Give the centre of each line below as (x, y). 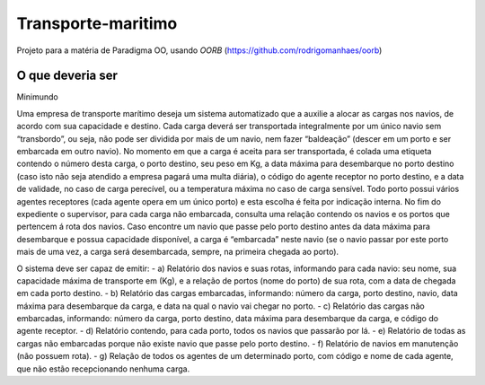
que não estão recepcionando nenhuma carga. (103, 369)
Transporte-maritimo (97, 23)
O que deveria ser (67, 76)
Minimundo (37, 97)
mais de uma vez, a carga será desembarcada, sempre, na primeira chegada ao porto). (178, 252)
